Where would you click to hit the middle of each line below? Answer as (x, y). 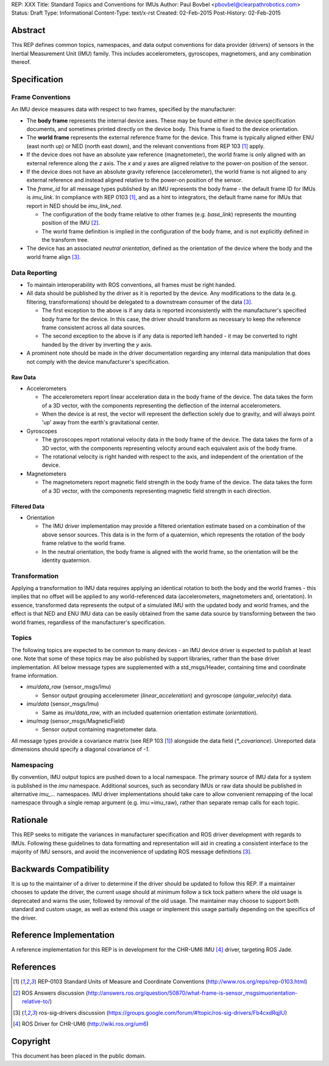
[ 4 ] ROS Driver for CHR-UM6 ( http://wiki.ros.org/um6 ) (81, 1023)
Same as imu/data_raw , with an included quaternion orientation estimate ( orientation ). (150, 712)
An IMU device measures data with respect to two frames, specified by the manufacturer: (124, 109)
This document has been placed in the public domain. (79, 1056)
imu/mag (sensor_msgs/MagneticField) (76, 721)
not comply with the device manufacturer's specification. (98, 361)
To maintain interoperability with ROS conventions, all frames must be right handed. (131, 285)
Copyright (31, 1041)
